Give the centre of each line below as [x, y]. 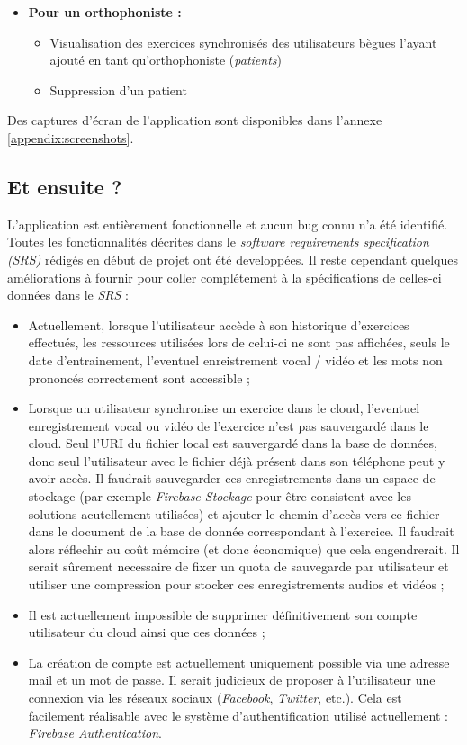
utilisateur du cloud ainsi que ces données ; [147, 632]
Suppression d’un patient [118, 90]
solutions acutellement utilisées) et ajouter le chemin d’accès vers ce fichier [234, 513]
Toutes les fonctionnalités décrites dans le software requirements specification [218, 242]
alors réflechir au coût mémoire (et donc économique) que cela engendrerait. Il [244, 548]
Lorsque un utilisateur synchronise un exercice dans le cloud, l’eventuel [224, 408]
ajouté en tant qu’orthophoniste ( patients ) [166, 60]
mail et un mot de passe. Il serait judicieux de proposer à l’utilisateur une [232, 680]
